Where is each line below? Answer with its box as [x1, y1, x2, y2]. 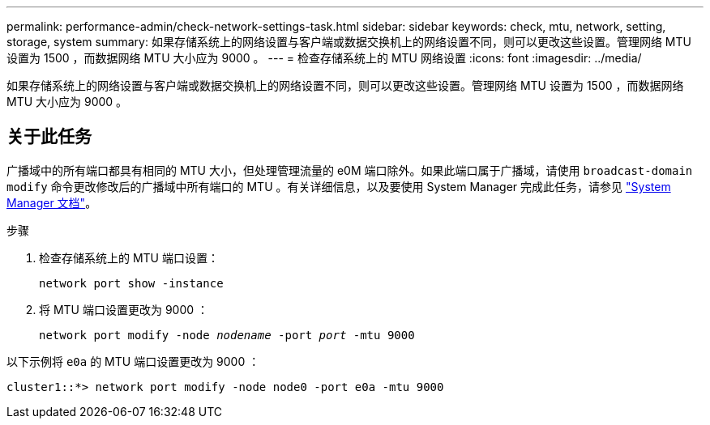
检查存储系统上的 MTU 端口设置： [39, 250, 219, 265]
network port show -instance [39, 276, 224, 290]
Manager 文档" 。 [6, 195, 97, 210]
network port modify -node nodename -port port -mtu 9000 [39, 328, 415, 342]
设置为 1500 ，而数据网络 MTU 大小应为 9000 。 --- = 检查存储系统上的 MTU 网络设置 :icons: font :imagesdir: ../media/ [6, 51, 642, 65]
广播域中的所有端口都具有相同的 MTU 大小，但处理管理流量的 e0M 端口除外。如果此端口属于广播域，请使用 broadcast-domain [6, 163, 693, 177]
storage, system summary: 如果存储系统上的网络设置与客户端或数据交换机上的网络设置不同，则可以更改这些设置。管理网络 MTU [6, 35, 691, 49]
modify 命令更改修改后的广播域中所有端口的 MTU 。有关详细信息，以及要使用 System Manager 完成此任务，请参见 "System [6, 179, 671, 193]
